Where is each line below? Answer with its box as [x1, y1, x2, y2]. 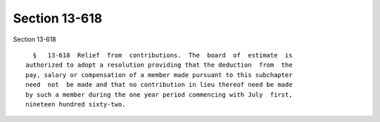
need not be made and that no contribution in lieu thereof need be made [25, 81, 293, 89]
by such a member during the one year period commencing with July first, [25, 90, 293, 98]
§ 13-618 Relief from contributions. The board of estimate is [32, 51, 293, 59]
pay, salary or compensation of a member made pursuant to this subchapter [25, 71, 293, 79]
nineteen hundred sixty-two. [25, 100, 126, 108]
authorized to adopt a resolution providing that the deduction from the [25, 61, 293, 69]
